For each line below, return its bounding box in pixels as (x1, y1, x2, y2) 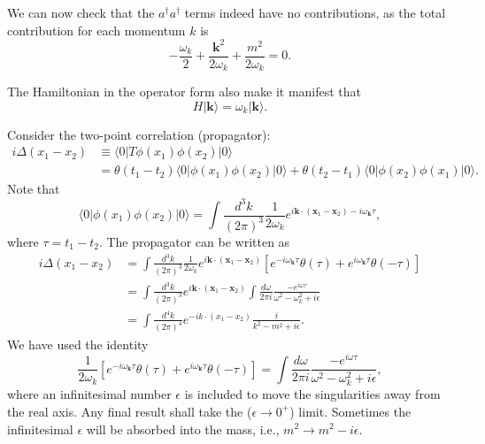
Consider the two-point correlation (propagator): (7, 125, 271, 143)
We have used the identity (7, 334, 149, 353)
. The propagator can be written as (98, 232, 290, 250)
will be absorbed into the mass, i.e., (86, 419, 280, 438)
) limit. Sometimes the (289, 402, 412, 420)
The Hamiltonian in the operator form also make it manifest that (7, 82, 362, 101)
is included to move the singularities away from (184, 385, 441, 403)
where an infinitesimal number (7, 385, 172, 403)
